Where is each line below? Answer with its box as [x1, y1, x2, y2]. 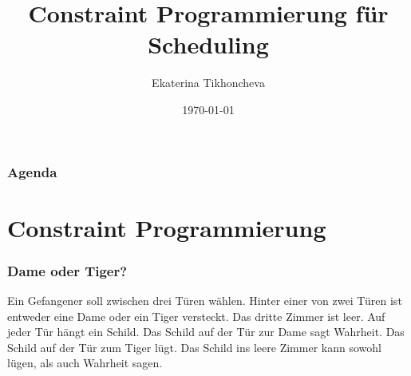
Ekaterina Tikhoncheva [152, 74, 265, 91]
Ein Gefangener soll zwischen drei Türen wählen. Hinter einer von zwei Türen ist [7, 292, 402, 309]
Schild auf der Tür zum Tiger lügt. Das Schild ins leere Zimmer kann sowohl [7, 338, 381, 355]
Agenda [7, 161, 57, 181]
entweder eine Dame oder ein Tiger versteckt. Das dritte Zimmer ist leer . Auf [7, 307, 385, 324]
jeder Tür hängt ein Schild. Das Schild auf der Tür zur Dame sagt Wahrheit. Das [7, 323, 405, 340]
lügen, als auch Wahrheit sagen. [7, 354, 163, 371]
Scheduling [148, 28, 269, 61]
